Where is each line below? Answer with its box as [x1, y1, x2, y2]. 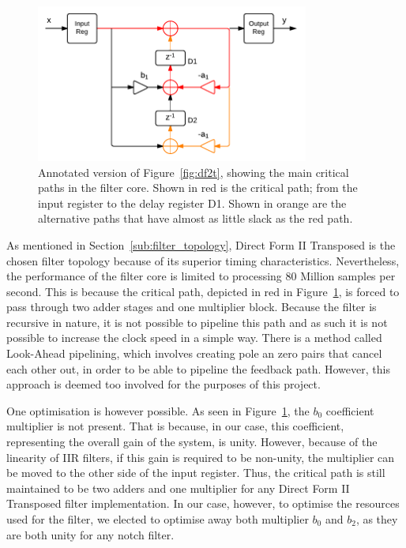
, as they [355, 511, 398, 527]
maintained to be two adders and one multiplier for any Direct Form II [6, 479, 350, 496]
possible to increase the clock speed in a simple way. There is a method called [6, 329, 382, 346]
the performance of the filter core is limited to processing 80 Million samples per [6, 268, 396, 284]
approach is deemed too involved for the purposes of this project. [6, 376, 321, 392]
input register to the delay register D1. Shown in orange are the [38, 194, 347, 211]
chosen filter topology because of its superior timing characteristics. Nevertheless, [6, 252, 400, 268]
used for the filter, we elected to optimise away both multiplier [6, 511, 309, 527]
